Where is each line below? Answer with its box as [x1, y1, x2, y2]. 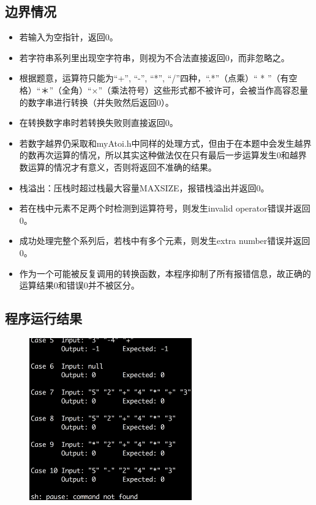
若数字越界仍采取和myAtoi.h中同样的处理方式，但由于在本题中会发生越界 [19, 136, 312, 149]
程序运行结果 [5, 309, 82, 328]
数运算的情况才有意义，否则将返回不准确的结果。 [19, 160, 217, 173]
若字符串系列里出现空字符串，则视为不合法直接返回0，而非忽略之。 [19, 51, 290, 64]
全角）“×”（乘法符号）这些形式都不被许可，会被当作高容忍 [62, 83, 300, 96]
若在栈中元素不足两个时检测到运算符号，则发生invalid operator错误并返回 [19, 202, 310, 215]
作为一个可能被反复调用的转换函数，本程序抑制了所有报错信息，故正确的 [19, 267, 311, 279]
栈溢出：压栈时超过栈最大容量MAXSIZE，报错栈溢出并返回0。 [19, 181, 269, 194]
